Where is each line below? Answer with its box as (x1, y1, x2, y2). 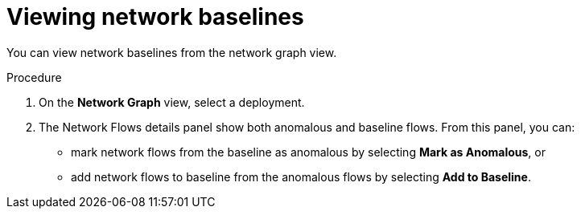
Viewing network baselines (6, 3, 304, 30)
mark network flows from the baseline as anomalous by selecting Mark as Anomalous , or (71, 144, 546, 159)
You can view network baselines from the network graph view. (6, 45, 337, 59)
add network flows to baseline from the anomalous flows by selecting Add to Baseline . (71, 169, 531, 184)
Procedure (6, 70, 62, 84)
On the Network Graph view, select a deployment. (39, 95, 305, 109)
